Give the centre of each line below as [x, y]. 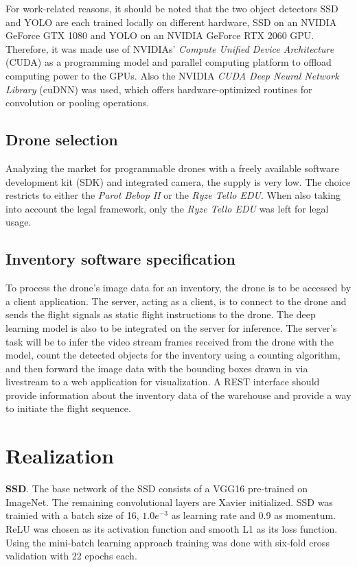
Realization [60, 456]
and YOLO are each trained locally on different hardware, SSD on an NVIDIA [171, 22]
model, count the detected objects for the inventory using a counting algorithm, [173, 355]
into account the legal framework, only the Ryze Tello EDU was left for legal [167, 208]
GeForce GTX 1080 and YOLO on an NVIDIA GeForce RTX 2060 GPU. [160, 35]
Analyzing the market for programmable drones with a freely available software [172, 168]
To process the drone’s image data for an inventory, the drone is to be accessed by [178, 288]
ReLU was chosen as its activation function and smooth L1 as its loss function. [172, 528]
